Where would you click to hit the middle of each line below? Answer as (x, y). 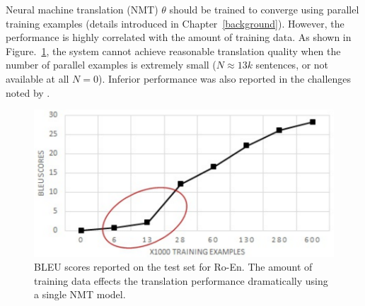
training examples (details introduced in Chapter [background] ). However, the (175, 23)
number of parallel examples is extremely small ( (111, 65)
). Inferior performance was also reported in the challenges (225, 78)
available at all (37, 78)
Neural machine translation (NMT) (82, 9)
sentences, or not (292, 65)
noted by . (28, 92)
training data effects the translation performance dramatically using (181, 280)
